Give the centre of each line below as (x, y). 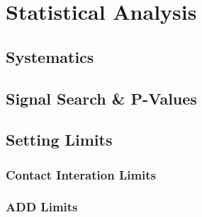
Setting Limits (59, 140)
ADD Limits (42, 207)
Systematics (50, 56)
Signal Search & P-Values (101, 98)
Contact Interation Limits (81, 174)
